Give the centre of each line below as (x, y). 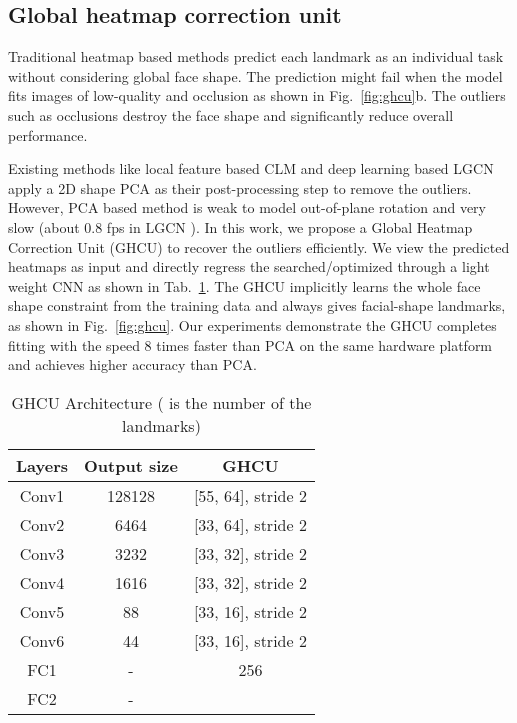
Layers (42, 465)
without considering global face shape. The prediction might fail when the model (255, 75)
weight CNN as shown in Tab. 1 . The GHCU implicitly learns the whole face (244, 285)
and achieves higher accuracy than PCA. (132, 364)
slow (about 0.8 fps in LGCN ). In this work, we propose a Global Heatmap (240, 226)
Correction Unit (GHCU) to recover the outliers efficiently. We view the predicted (259, 246)
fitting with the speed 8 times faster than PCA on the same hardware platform (250, 344)
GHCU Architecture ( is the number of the (161, 402)
